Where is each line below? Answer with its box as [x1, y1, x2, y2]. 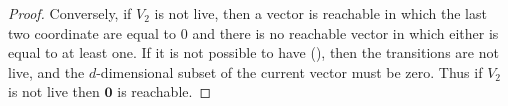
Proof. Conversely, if [8, 3, 132, 23]
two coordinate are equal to [8, 22, 177, 43]
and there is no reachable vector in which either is [192, 22, 499, 43]
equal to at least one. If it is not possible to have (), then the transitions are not [8, 42, 499, 63]
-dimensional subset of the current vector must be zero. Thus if [96, 61, 483, 82]
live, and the [8, 61, 85, 82]
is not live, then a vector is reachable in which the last [154, 3, 487, 23]
